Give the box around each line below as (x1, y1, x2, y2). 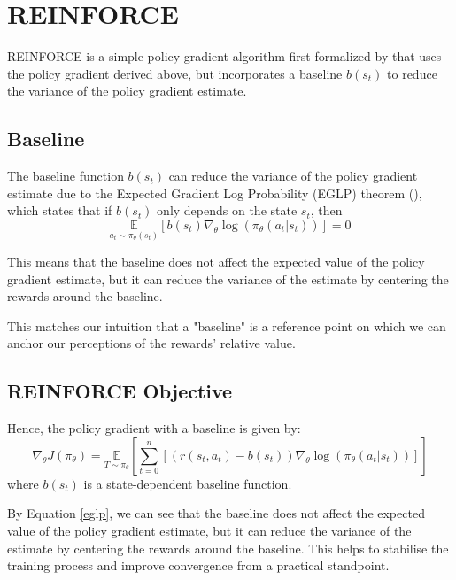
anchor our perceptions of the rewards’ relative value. (7, 334, 296, 352)
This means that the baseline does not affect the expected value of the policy (7, 252, 425, 271)
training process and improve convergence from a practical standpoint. (7, 556, 390, 575)
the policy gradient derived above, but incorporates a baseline (7, 64, 343, 82)
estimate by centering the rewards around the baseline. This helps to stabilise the (7, 538, 449, 557)
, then (310, 201, 343, 220)
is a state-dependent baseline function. (83, 474, 292, 492)
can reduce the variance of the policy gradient (168, 166, 418, 185)
